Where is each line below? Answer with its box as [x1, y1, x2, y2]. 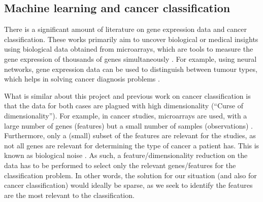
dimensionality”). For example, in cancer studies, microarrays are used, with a [4, 110, 247, 120]
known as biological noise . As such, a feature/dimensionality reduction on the [4, 150, 248, 160]
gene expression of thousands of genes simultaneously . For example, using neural [4, 53, 257, 64]
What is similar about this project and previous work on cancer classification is [4, 90, 251, 101]
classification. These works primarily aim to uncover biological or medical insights [4, 33, 258, 44]
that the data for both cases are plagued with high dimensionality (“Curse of [4, 100, 244, 111]
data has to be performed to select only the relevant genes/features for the [4, 159, 236, 170]
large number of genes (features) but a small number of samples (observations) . [4, 120, 253, 131]
